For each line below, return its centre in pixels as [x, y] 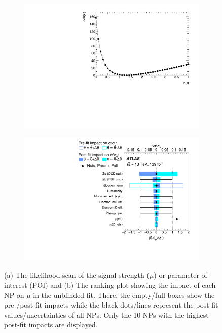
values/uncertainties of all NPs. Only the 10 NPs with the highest [106, 314]
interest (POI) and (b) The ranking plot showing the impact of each [110, 285]
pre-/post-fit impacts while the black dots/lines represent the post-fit [111, 305]
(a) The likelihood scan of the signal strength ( [77, 275]
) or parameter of [180, 275]
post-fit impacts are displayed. [51, 325]
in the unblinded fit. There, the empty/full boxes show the [124, 295]
